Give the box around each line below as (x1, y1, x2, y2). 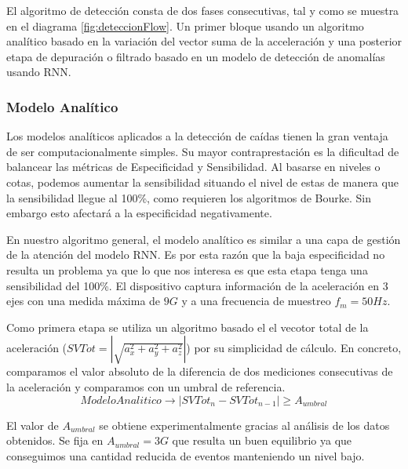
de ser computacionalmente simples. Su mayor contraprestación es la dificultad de (6, 143, 399, 159)
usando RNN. (6, 64, 71, 80)
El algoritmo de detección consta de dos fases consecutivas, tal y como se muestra (6, 2, 399, 18)
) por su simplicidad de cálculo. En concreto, (186, 340, 402, 356)
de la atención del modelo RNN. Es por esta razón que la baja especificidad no (6, 246, 385, 263)
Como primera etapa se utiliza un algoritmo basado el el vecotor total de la (6, 318, 369, 335)
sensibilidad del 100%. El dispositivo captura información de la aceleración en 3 (6, 277, 388, 293)
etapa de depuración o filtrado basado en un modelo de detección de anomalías (6, 48, 385, 64)
